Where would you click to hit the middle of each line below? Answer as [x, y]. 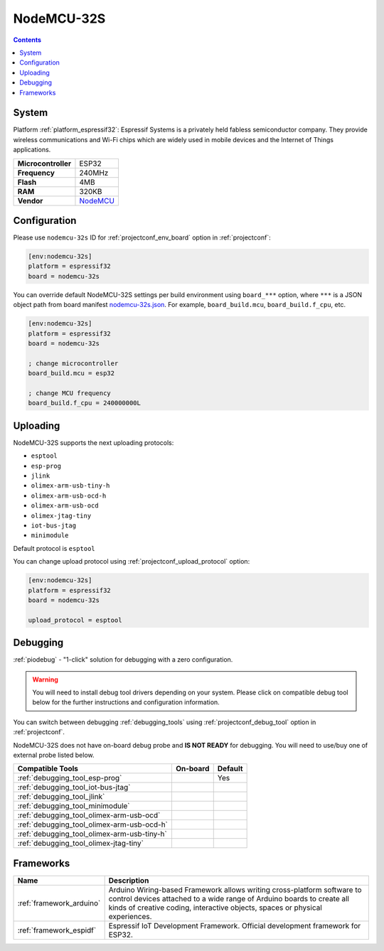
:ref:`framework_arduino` [59, 903]
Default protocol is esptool [54, 548]
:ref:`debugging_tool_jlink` [61, 797]
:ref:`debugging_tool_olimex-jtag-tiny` [80, 844]
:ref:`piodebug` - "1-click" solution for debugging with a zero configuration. [123, 660]
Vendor [30, 200]
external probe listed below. [54, 755]
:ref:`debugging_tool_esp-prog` [70, 778]
